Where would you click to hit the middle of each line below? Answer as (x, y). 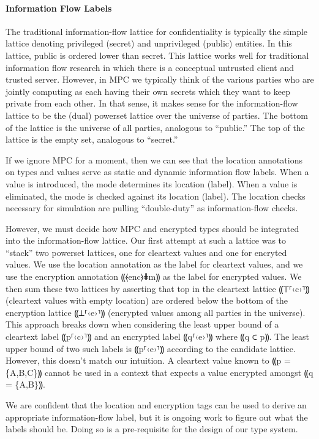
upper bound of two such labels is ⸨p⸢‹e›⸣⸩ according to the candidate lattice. (151, 348)
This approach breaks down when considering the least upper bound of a (142, 324)
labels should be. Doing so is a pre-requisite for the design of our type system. (152, 429)
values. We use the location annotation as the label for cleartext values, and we (154, 264)
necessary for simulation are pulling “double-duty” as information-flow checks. (152, 208)
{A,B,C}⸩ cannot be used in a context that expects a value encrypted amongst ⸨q (159, 372)
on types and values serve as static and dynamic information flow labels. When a (157, 172)
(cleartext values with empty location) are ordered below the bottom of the (147, 300)
